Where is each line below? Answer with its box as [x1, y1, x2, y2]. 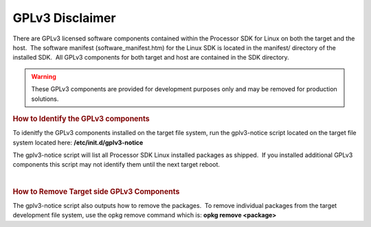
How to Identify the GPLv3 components [12, 114, 150, 123]
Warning [31, 72, 56, 80]
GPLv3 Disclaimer [12, 10, 116, 25]
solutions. [31, 95, 59, 103]
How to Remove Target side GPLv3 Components [12, 187, 180, 196]
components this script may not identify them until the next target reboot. [12, 160, 220, 169]
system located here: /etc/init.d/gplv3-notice [12, 138, 144, 147]
